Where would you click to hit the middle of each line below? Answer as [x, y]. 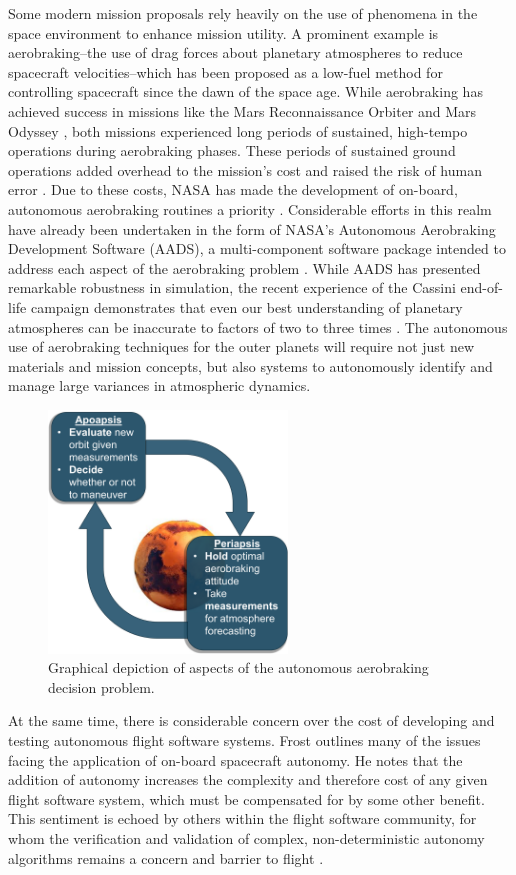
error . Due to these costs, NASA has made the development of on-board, [233, 189]
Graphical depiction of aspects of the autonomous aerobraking [238, 667]
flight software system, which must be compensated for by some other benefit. [246, 798]
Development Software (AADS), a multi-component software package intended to [257, 248]
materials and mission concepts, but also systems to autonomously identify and [250, 365]
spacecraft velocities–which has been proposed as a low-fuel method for [225, 71]
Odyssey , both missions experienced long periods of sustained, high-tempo [238, 130]
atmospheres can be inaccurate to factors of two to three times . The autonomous [258, 326]
